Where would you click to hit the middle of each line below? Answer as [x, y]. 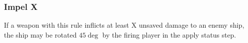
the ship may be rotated [40, 34]
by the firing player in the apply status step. [169, 34]
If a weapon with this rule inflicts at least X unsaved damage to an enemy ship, [124, 25]
